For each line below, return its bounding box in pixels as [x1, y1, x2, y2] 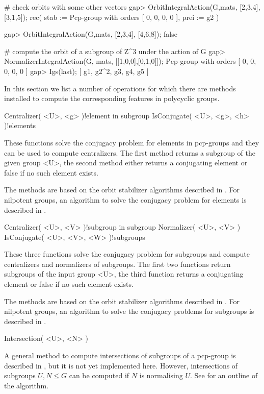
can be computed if [69, 370, 129, 381]
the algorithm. [4, 380, 49, 390]
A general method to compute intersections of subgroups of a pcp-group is [4, 350, 236, 361]
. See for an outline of [190, 370, 258, 381]
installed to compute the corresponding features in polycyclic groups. [4, 93, 220, 104]
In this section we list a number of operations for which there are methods [4, 83, 236, 93]
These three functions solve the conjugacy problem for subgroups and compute [4, 249, 250, 259]
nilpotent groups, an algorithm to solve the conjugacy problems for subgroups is [4, 306, 254, 316]
